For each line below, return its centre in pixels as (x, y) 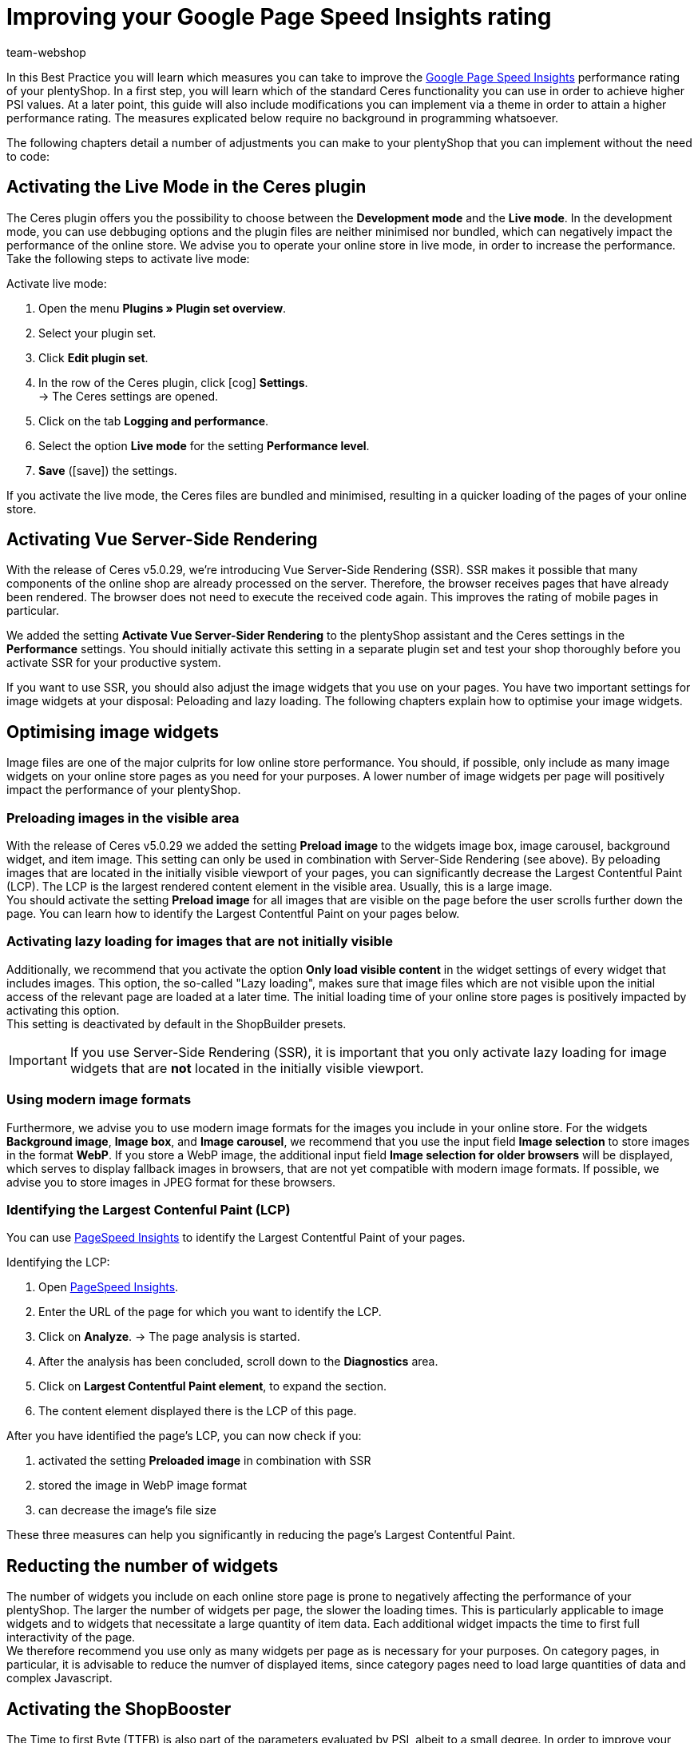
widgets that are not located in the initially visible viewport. (247, 1068)
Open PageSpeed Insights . (109, 1287)
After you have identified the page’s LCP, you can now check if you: (184, 1436)
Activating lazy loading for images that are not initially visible (200, 941)
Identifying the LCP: (58, 1262)
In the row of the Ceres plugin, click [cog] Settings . (173, 382)
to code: (28, 156)
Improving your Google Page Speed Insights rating (279, 17)
